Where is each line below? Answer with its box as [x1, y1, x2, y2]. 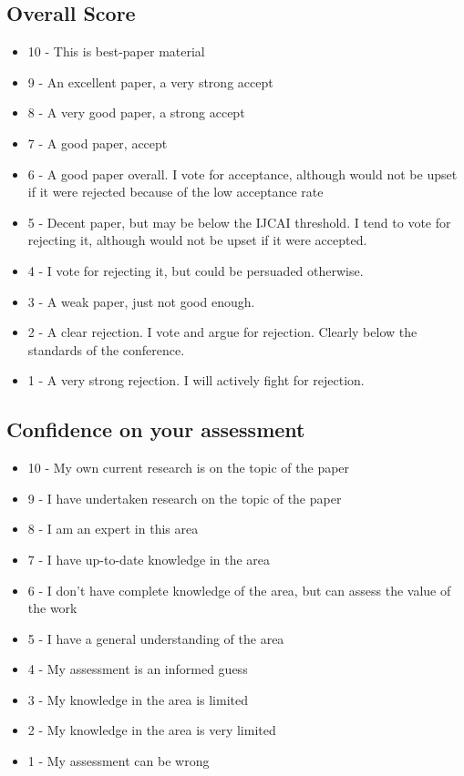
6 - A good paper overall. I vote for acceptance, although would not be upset [27, 164, 458, 183]
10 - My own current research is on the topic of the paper [27, 458, 350, 477]
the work [27, 598, 77, 618]
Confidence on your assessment [6, 415, 305, 444]
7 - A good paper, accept [27, 133, 168, 152]
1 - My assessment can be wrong [27, 751, 210, 771]
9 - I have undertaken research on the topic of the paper [27, 488, 342, 507]
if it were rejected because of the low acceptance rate [27, 182, 324, 201]
